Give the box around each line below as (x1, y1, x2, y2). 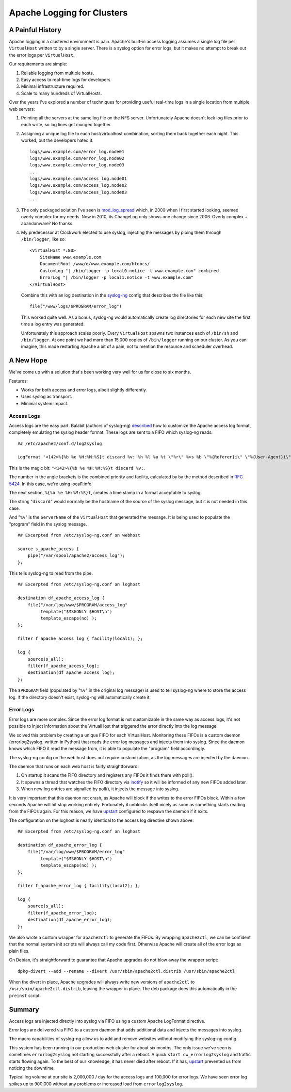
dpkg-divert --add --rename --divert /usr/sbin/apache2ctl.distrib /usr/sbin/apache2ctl (17, 968, 235, 974)
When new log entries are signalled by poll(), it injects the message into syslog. (21, 786, 179, 792)
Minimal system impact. (21, 400, 69, 406)
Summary (9, 1005, 39, 1013)
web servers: (9, 106, 35, 112)
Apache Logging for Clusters (9, 7, 128, 18)
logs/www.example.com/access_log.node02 (30, 182, 127, 188)
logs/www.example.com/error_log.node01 (30, 148, 125, 154)
